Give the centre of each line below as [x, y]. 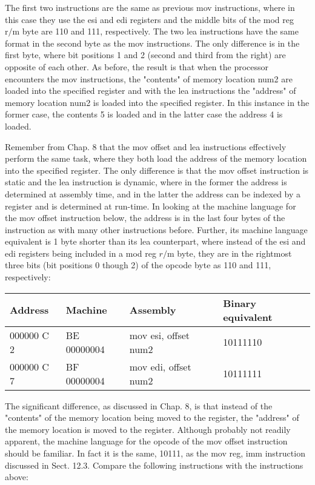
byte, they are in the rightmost [234, 253]
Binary [240, 303]
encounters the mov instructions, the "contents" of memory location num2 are [149, 78]
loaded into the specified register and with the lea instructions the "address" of [151, 91]
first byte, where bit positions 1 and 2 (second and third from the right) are [145, 55]
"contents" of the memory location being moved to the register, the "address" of [152, 417]
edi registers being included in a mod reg [81, 253]
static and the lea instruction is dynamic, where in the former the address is [146, 182]
